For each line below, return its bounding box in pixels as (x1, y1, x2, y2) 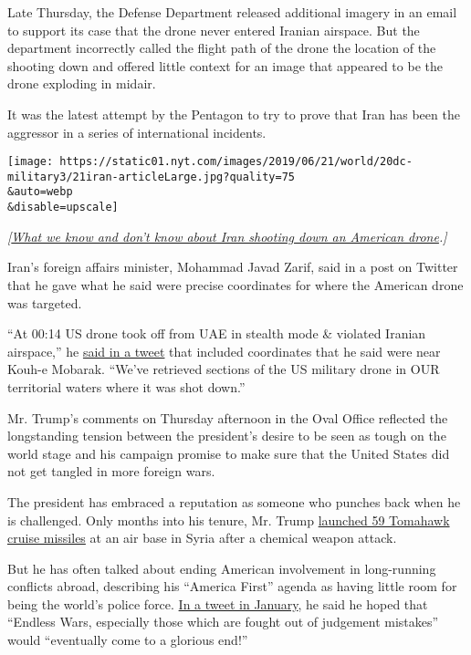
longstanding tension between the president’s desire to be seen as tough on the (7, 426, 446, 445)
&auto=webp (7, 185, 73, 199)
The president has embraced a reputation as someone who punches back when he (7, 492, 461, 511)
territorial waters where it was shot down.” (7, 377, 246, 396)
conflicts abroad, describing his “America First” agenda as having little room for (7, 577, 457, 596)
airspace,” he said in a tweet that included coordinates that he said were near (7, 341, 441, 360)
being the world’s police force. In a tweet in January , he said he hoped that (7, 594, 428, 613)
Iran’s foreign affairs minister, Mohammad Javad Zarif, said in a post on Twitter (7, 257, 458, 276)
